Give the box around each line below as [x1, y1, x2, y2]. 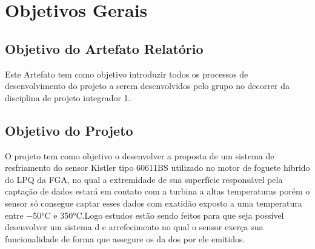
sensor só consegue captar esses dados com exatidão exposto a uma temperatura [5, 196, 302, 209]
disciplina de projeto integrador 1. [5, 91, 131, 104]
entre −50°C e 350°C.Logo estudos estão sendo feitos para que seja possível [5, 208, 284, 221]
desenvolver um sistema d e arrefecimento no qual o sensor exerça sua [5, 221, 264, 233]
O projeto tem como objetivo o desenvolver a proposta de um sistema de [5, 149, 274, 162]
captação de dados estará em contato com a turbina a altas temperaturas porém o [5, 185, 310, 198]
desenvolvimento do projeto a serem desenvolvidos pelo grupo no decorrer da [5, 79, 290, 92]
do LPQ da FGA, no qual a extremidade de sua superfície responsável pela [5, 173, 283, 185]
